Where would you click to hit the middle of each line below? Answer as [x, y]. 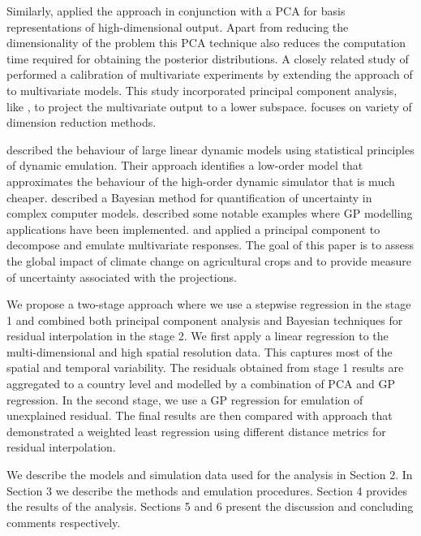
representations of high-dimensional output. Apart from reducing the [178, 26]
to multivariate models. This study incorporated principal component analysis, [202, 90]
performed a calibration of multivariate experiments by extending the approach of [210, 74]
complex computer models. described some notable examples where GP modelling [210, 213]
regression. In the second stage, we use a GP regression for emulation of [185, 399]
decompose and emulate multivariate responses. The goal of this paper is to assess [210, 245]
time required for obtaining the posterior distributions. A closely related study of [208, 58]
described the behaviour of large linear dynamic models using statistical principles [210, 149]
